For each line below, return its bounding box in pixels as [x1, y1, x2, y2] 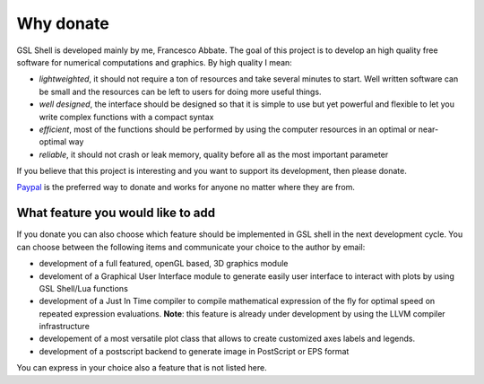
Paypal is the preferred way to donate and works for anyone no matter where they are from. [16, 182, 356, 193]
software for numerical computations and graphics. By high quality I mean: [16, 57, 293, 67]
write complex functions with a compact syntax [39, 111, 214, 122]
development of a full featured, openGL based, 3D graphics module [39, 258, 289, 269]
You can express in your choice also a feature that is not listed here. [16, 362, 268, 373]
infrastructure [39, 321, 90, 332]
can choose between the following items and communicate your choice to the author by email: [16, 241, 366, 252]
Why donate [16, 13, 109, 33]
